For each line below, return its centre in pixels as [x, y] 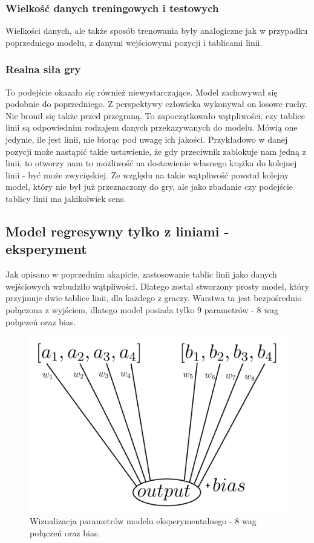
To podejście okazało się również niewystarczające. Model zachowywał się [142, 92]
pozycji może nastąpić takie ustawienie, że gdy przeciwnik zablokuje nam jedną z [156, 151]
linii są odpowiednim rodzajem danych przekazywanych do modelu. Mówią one [152, 127]
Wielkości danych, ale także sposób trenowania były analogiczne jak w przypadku [157, 31]
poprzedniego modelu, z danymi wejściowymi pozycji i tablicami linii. [134, 42]
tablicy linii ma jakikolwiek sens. [66, 198]
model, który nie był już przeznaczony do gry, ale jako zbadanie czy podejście [149, 187]
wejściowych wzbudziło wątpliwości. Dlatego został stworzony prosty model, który [157, 286]
